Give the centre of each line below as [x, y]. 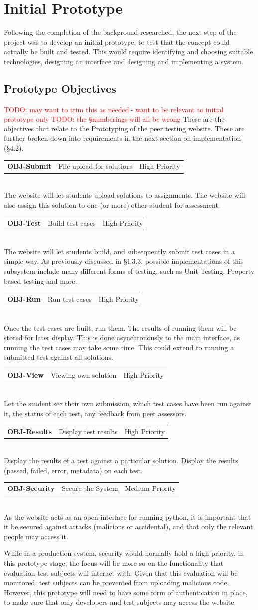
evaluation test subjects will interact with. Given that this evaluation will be [121, 572]
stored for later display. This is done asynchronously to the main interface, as [122, 337]
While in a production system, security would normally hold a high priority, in [124, 553]
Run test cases [69, 299]
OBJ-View [26, 375]
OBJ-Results [30, 431]
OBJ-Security [31, 488]
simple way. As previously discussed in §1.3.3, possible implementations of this [124, 261]
